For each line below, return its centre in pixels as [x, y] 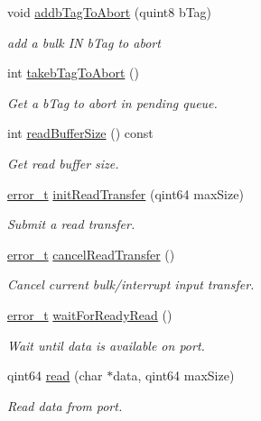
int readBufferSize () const [80, 133]
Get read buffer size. [63, 163]
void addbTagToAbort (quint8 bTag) [110, 12]
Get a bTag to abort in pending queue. [112, 102]
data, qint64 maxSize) [174, 375]
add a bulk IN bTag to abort [84, 42]
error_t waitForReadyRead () [90, 314]
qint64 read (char [55, 375]
